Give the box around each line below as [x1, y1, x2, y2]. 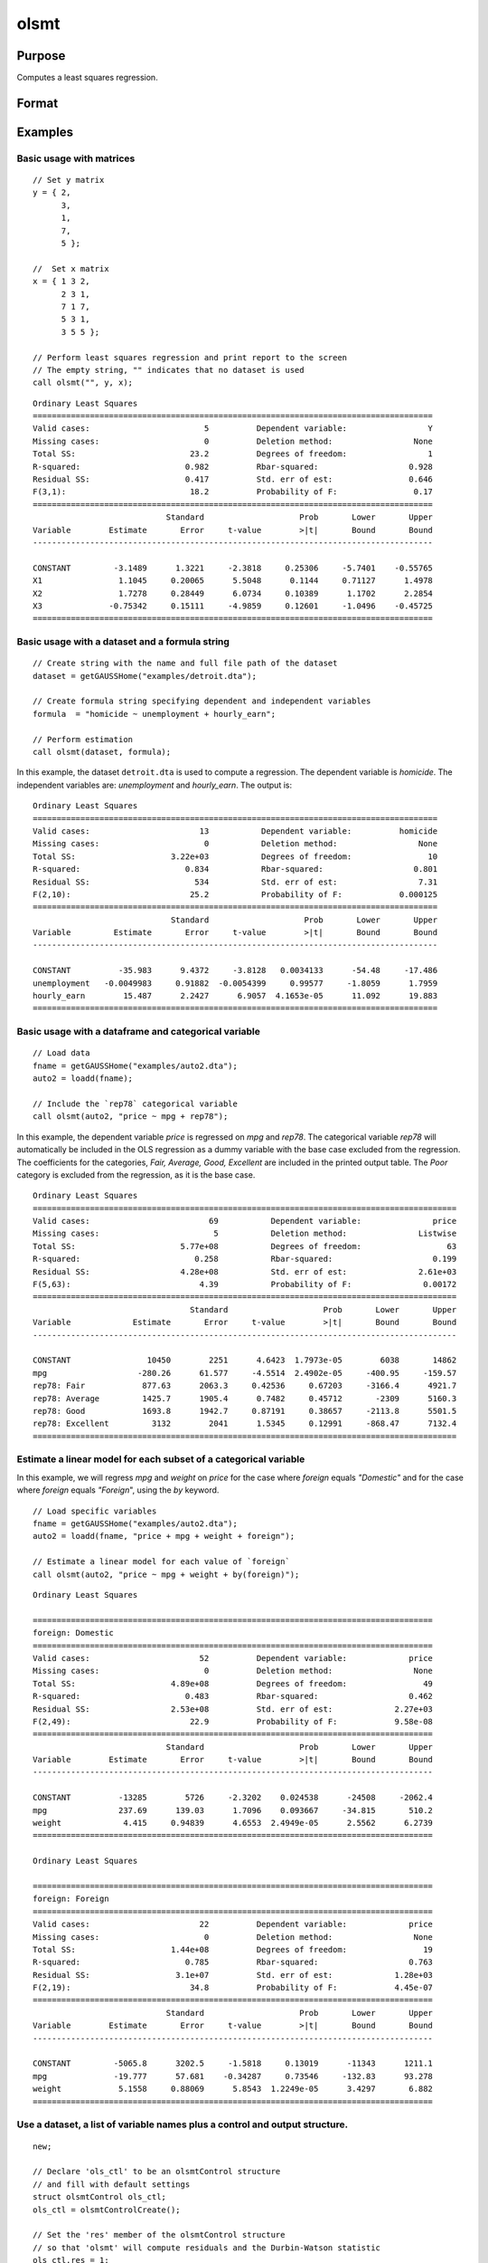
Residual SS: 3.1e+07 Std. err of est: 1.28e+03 [33, 1970, 434, 1980]
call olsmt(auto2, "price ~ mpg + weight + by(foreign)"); [33, 1569, 300, 1580]
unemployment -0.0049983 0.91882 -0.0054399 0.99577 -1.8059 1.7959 [33, 978, 438, 988]
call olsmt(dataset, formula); [33, 747, 172, 758]
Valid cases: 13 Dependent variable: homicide [33, 826, 438, 836]
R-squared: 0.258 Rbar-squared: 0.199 [33, 1254, 457, 1265]
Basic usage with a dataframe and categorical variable [16, 1026, 261, 1038]
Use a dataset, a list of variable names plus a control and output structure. [16, 2118, 348, 2131]
